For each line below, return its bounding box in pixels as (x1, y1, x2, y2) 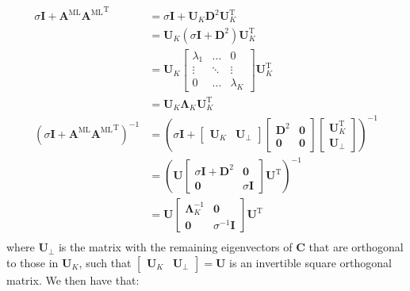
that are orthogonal (308, 239, 404, 255)
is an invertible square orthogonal (229, 254, 392, 270)
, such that (79, 254, 132, 270)
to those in (6, 254, 59, 270)
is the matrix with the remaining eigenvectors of (58, 239, 293, 255)
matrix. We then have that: (6, 271, 140, 288)
